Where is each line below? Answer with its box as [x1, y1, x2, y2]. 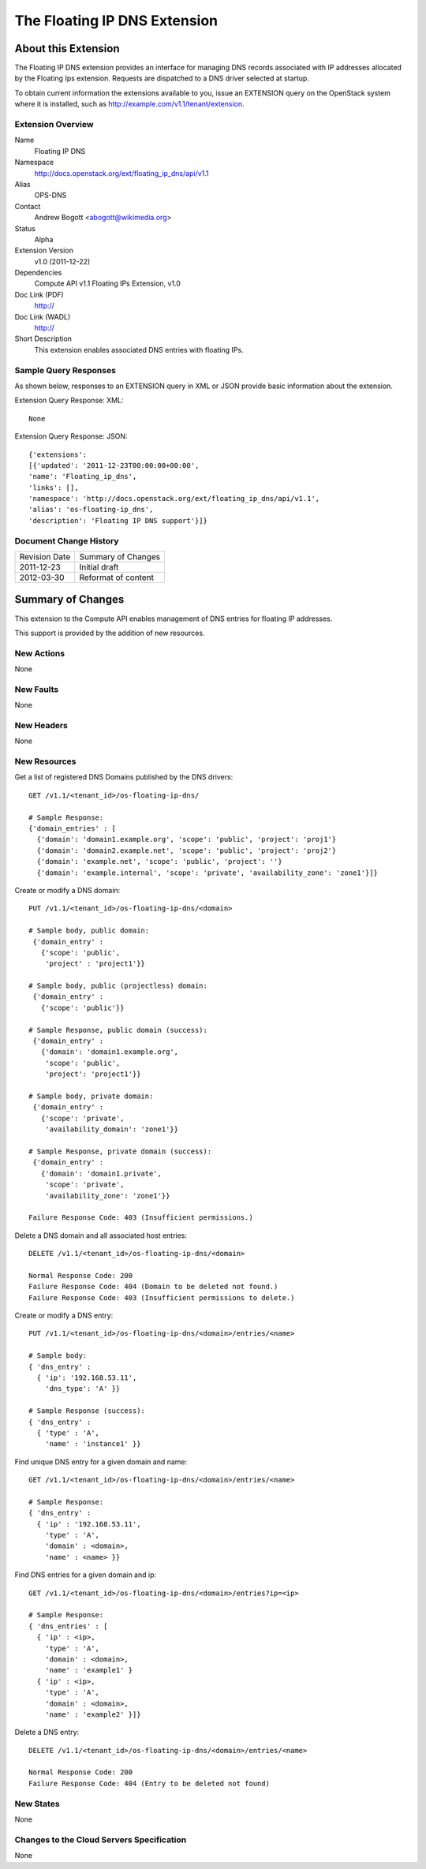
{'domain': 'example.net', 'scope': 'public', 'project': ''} [36, 857, 283, 866]
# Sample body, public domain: [28, 926, 150, 935]
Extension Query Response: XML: [14, 395, 124, 406]
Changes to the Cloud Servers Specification [14, 1834, 187, 1845]
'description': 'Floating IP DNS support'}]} [28, 516, 208, 525]
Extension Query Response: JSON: [14, 432, 128, 441]
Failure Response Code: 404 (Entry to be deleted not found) [28, 1779, 270, 1788]
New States [14, 1798, 60, 1809]
